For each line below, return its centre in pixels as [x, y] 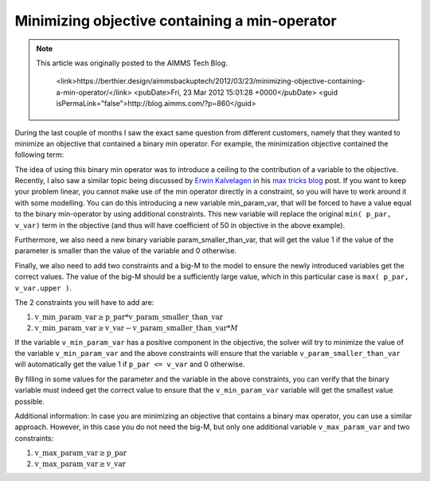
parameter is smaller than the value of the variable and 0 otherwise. [126, 251]
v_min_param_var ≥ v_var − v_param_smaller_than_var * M [137, 328]
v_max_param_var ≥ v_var [80, 463]
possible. [30, 401]
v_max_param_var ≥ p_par [81, 453]
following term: [39, 154]
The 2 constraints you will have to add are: [84, 302]
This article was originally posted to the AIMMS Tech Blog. [132, 63]
